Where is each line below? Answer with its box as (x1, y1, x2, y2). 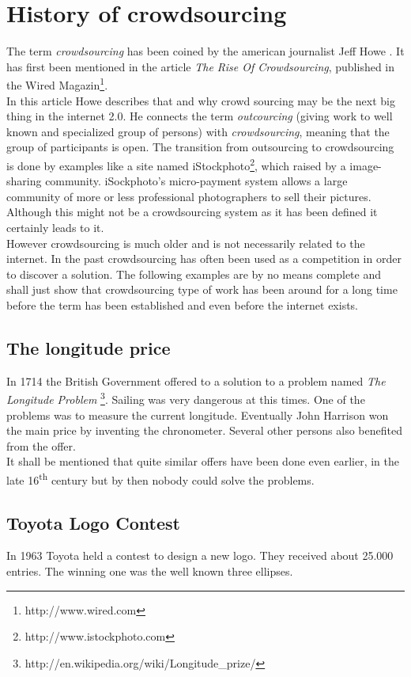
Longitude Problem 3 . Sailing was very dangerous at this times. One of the (6, 389, 365, 407)
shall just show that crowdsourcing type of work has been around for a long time (6, 281, 398, 298)
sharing (6, 173, 42, 189)
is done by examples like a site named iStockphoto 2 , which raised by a (6, 154, 346, 173)
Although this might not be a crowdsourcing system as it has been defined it (6, 203, 378, 220)
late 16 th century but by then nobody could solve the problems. (6, 469, 315, 488)
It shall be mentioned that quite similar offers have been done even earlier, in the (6, 453, 399, 470)
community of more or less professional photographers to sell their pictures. (6, 188, 371, 204)
